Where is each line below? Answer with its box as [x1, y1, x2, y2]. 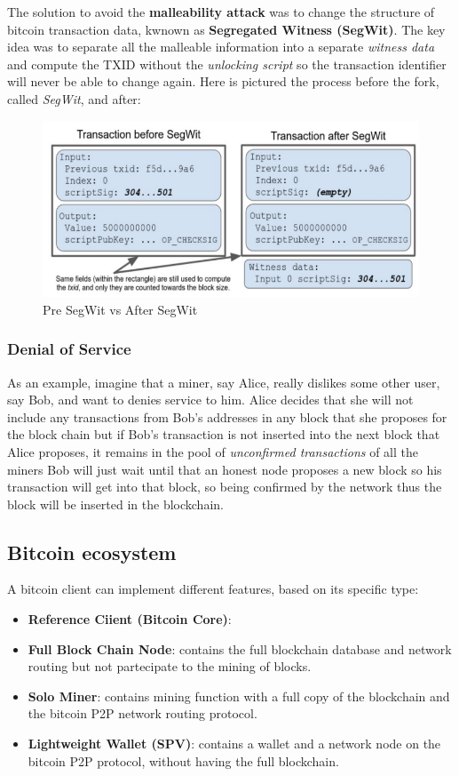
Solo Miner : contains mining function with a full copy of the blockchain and [28, 686, 450, 705]
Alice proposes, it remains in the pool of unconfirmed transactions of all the [7, 442, 419, 460]
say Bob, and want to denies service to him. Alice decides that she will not [7, 390, 414, 409]
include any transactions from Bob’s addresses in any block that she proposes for [7, 407, 447, 426]
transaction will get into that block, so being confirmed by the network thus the [7, 477, 442, 496]
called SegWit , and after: [7, 89, 141, 108]
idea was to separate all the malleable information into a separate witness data [7, 37, 435, 56]
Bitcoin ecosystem [7, 538, 177, 565]
